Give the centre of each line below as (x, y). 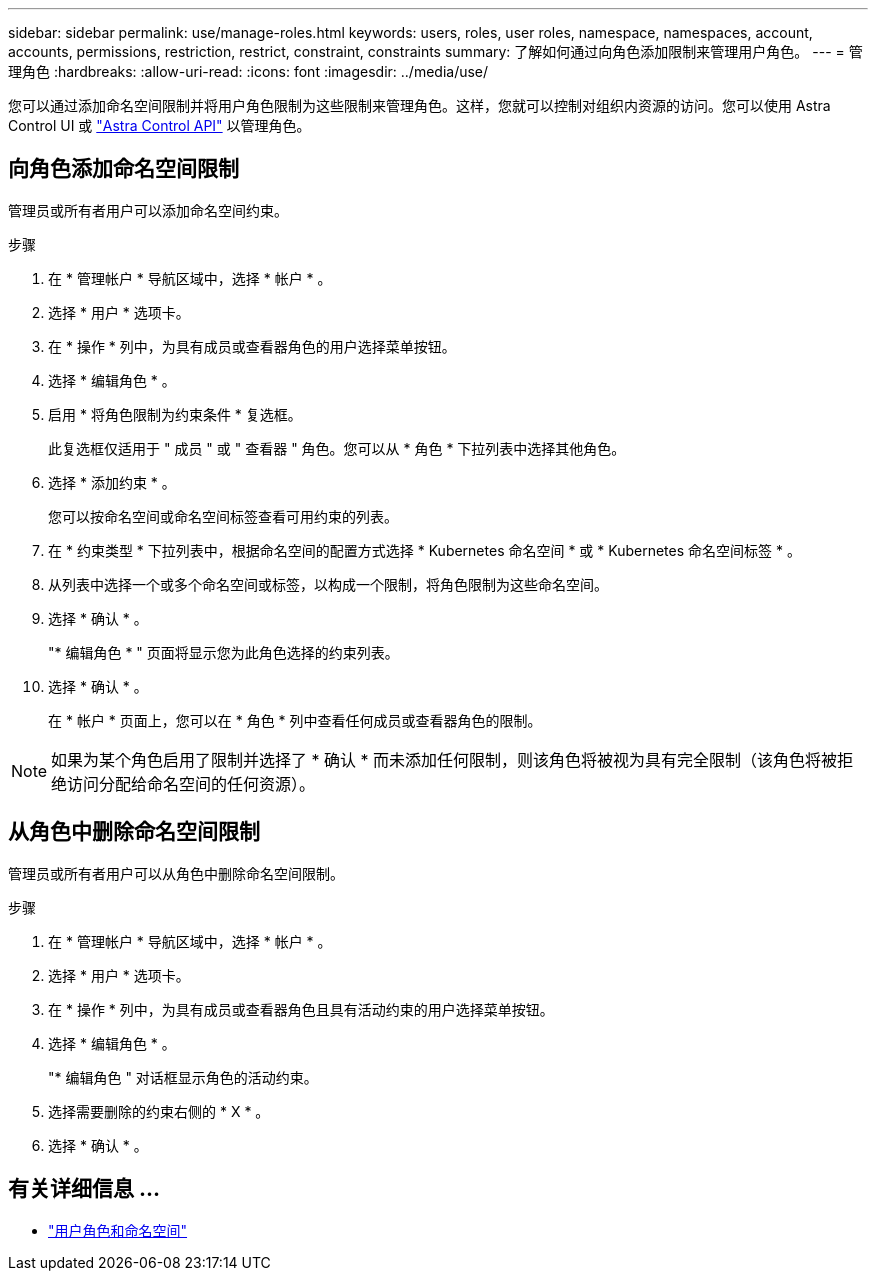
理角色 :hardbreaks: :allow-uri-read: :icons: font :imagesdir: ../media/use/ (248, 71)
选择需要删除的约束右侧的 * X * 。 (159, 1111)
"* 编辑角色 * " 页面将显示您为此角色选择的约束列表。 (223, 652)
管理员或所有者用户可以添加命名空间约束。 (148, 210)
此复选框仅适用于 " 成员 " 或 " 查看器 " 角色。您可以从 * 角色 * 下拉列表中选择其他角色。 (337, 448)
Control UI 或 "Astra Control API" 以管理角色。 (159, 125)
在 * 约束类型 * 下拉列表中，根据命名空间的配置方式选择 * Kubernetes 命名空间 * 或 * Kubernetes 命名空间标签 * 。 (424, 550)
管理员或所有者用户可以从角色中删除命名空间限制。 (176, 873)
